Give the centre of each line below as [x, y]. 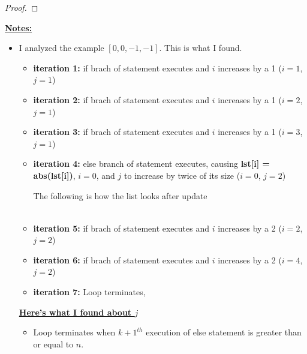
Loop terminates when [74, 332]
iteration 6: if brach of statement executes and [121, 259]
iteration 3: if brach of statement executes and [121, 132]
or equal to [53, 343]
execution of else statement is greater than [224, 332]
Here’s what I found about [75, 312]
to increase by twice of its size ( [182, 175]
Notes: [19, 27]
